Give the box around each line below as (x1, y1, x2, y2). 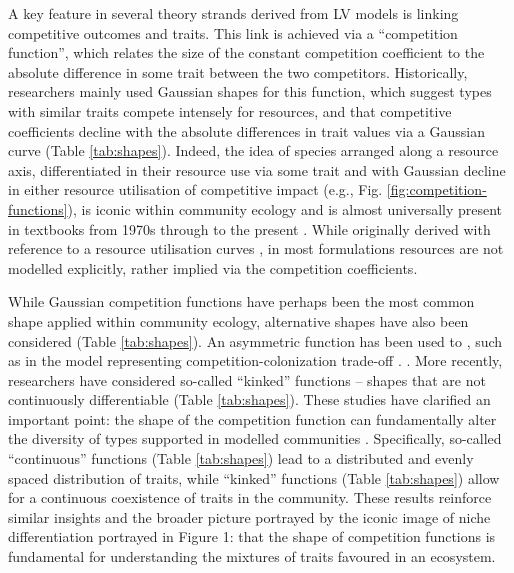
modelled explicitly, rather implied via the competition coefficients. (8, 257, 418, 278)
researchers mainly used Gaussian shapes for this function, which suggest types (8, 81, 492, 102)
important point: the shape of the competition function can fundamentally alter (8, 408, 497, 429)
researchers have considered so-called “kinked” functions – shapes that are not (8, 369, 486, 390)
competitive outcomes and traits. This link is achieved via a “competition (8, 22, 458, 43)
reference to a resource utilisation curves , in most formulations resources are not (8, 238, 504, 259)
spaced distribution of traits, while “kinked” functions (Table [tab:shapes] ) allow (8, 467, 500, 488)
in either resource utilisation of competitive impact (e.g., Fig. (8, 179, 383, 200)
